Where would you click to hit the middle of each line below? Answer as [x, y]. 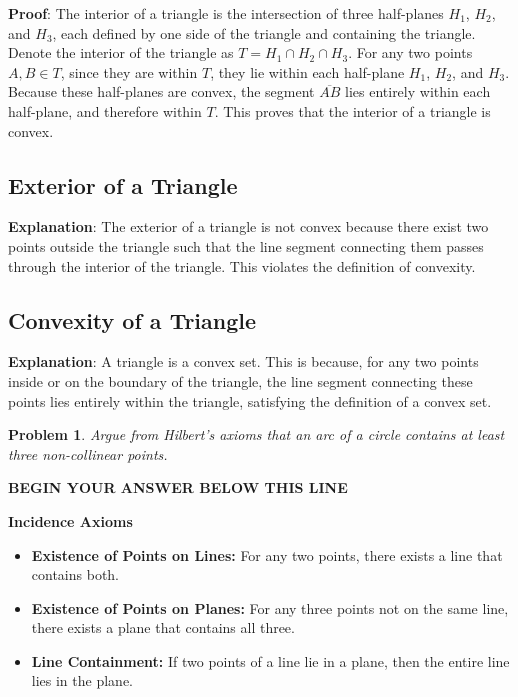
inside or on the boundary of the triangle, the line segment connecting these [240, 380]
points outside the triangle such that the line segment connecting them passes [246, 245]
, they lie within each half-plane [307, 71]
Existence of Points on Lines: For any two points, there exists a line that [267, 554]
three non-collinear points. [88, 453]
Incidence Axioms [70, 520]
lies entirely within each [418, 91]
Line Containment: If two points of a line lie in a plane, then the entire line [270, 660]
